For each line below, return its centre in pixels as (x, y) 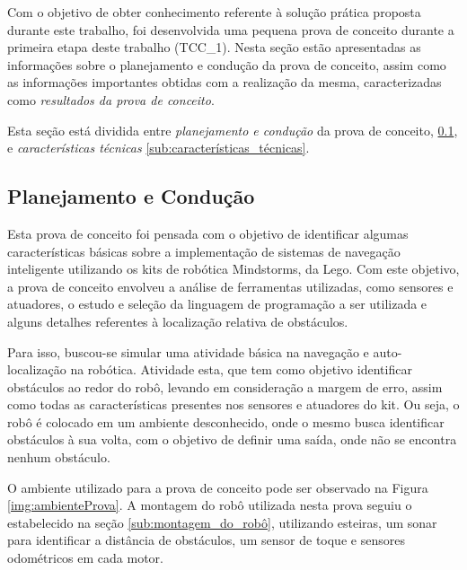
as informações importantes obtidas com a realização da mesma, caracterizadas (225, 82)
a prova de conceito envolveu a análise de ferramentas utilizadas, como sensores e (230, 286)
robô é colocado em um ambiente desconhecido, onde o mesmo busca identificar (226, 421)
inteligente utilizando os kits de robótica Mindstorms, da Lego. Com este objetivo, (233, 269)
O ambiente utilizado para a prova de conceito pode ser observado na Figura (218, 487)
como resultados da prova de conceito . (111, 99)
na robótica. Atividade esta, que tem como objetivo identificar (241, 369)
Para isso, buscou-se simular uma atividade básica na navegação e (188, 351)
